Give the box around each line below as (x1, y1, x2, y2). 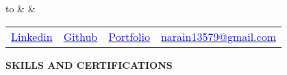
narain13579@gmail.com (160, 28, 277, 44)
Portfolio (108, 28, 150, 44)
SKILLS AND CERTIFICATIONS (5, 57, 173, 72)
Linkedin (11, 28, 53, 44)
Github (63, 28, 98, 44)
